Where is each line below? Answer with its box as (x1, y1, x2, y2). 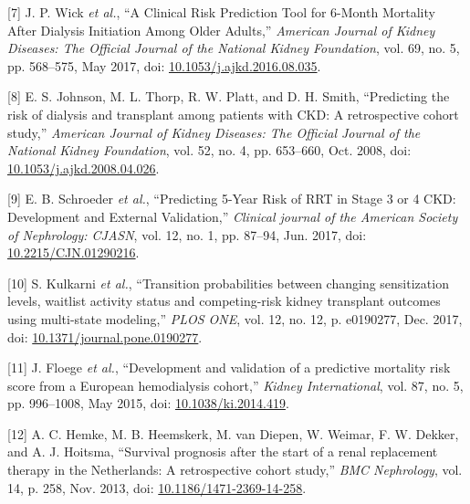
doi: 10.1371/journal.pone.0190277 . (7, 327, 203, 346)
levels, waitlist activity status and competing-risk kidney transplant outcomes (7, 291, 441, 310)
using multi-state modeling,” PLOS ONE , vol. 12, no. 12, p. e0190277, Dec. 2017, (7, 309, 463, 328)
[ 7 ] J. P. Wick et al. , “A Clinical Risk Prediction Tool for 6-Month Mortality (7, 3, 435, 21)
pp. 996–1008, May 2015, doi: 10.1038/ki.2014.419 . (7, 394, 289, 413)
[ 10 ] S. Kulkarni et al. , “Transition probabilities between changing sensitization (7, 273, 449, 292)
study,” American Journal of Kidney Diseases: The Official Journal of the (7, 122, 421, 142)
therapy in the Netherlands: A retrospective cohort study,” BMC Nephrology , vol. (7, 460, 463, 479)
